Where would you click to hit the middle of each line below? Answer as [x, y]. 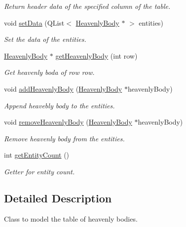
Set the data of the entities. [45, 39]
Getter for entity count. [39, 171]
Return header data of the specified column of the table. [87, 6]
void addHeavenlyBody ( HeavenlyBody [63, 88]
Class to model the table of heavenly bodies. [71, 218]
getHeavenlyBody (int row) [96, 55]
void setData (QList [34, 22]
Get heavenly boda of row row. [49, 72]
